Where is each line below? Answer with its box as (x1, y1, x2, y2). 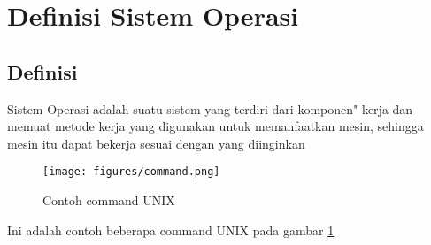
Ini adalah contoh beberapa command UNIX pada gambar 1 (7, 220, 335, 239)
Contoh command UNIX (42, 191, 175, 210)
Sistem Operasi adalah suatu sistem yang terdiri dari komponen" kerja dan (7, 99, 413, 118)
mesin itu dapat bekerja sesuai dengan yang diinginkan (7, 134, 305, 152)
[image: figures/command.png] (42, 165, 220, 179)
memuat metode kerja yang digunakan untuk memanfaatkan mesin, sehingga (7, 117, 424, 135)
